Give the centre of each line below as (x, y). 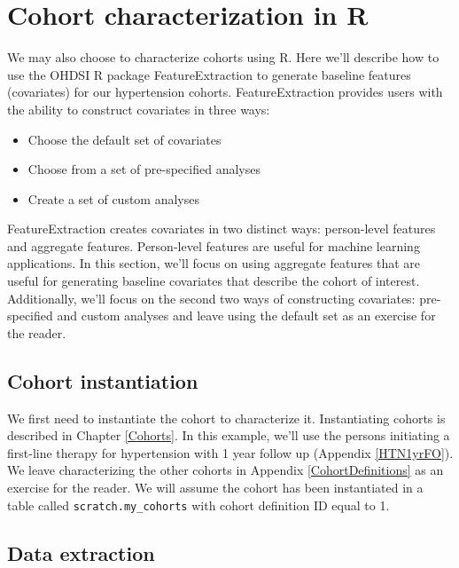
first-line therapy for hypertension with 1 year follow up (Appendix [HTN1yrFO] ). (230, 452)
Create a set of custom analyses (113, 198)
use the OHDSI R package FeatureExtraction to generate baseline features (209, 74)
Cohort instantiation (103, 380)
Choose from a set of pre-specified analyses (144, 169)
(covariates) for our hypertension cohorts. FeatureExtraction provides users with (225, 92)
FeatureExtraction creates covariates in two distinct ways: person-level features (222, 229)
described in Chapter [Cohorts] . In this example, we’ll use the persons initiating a (229, 435)
